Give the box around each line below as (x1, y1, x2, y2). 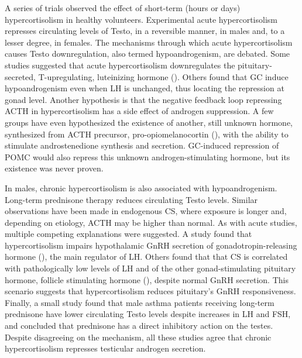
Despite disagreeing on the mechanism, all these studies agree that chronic (5, 331, 272, 343)
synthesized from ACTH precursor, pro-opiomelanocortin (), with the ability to (5, 128, 289, 140)
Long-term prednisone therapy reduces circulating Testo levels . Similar (5, 193, 258, 205)
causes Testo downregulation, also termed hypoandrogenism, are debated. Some (5, 47, 290, 60)
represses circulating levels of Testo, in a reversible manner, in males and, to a (5, 25, 285, 37)
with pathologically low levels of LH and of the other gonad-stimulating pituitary (5, 262, 296, 274)
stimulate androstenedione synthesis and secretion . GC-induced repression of (5, 139, 279, 152)
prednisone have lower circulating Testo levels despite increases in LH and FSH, (5, 308, 291, 320)
